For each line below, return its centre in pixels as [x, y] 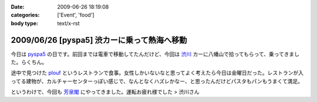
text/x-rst [68, 23]
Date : [18, 7]
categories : [25, 15]
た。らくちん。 [29, 62]
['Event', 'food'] [76, 15]
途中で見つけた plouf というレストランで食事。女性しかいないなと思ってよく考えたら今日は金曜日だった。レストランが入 [157, 73]
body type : [24, 23]
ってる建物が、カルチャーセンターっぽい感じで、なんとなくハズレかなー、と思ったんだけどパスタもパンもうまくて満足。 [157, 81]
